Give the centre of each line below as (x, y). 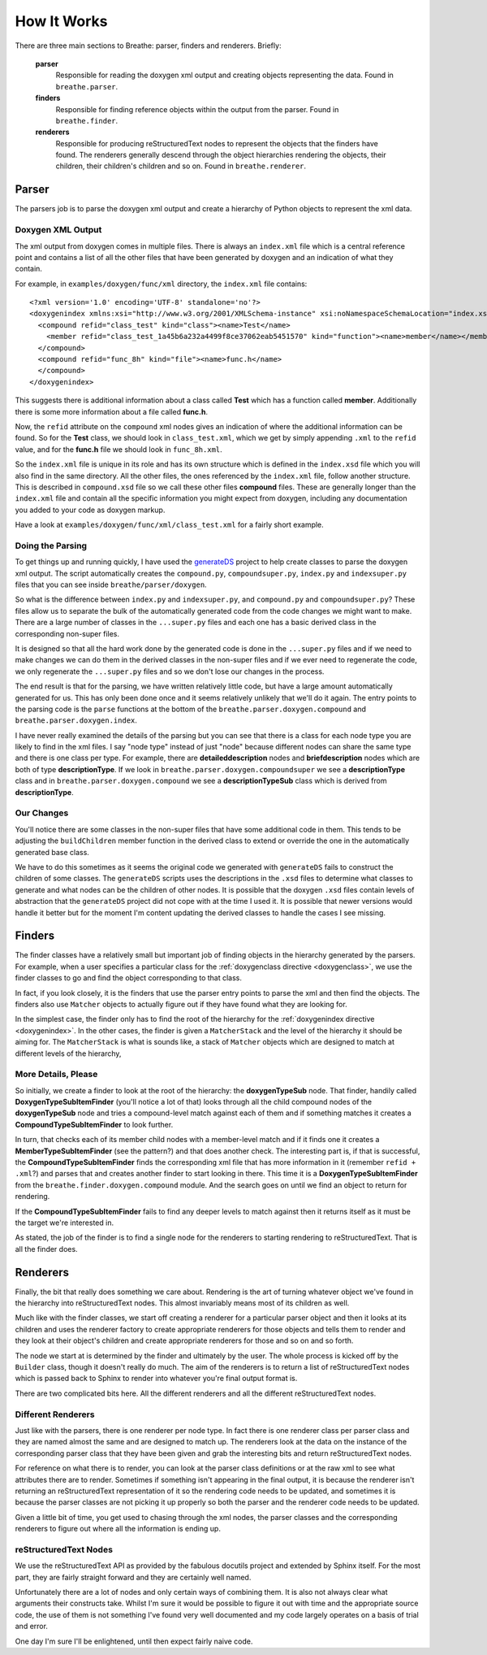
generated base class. (52, 852)
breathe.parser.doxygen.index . (76, 720)
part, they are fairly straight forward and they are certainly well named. (133, 1577)
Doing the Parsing (51, 545)
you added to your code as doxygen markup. (90, 510)
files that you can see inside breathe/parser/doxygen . (111, 584)
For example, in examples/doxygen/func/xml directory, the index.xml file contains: (161, 284)
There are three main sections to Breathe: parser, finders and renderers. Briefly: (148, 46)
